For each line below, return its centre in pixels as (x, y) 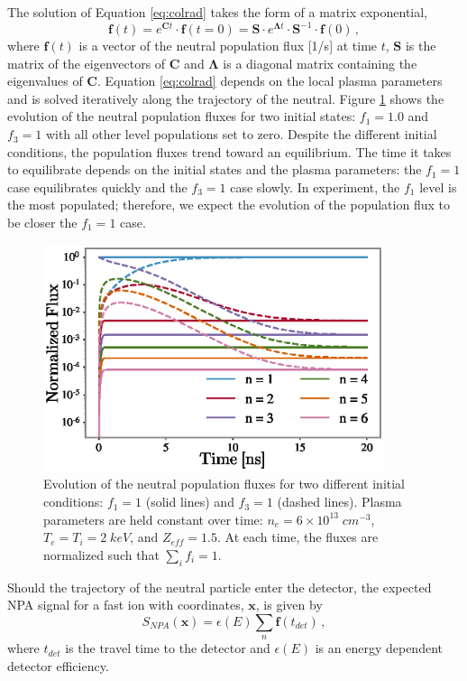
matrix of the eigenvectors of (87, 63)
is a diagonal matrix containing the (320, 63)
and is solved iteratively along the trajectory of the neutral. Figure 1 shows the (226, 98)
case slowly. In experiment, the (315, 187)
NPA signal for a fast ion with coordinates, (126, 605)
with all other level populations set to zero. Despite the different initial (241, 134)
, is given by (289, 605)
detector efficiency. (58, 665)
